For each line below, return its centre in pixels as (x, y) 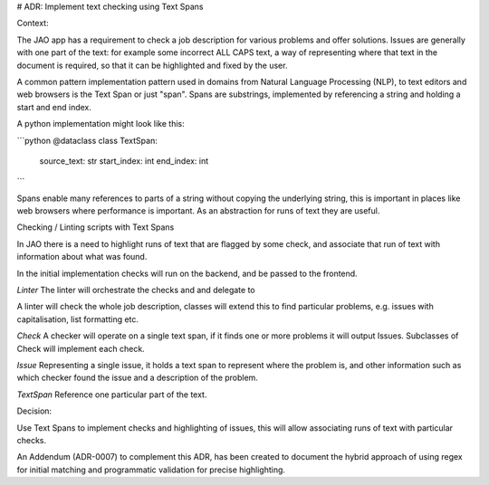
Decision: (34, 411)
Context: (33, 24)
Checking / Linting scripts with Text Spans (96, 227)
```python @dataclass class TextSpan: (87, 140)
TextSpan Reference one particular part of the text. (112, 395)
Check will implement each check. (81, 348)
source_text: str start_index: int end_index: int (124, 161)
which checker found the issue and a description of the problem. (137, 378)
